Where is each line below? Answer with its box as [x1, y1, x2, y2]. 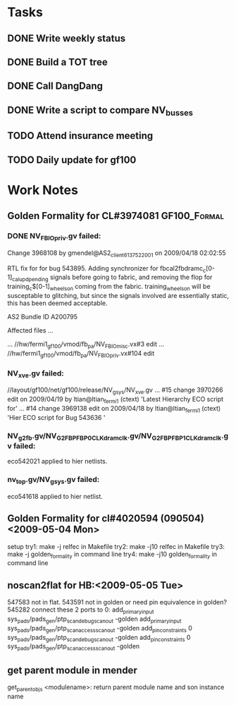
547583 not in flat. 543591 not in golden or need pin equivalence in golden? [7, 598, 228, 607]
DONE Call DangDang [7, 80, 104, 92]
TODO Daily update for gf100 [7, 154, 137, 166]
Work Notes [7, 182, 79, 198]
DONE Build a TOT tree [7, 56, 108, 68]
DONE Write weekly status [7, 32, 126, 44]
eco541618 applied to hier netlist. [7, 492, 104, 500]
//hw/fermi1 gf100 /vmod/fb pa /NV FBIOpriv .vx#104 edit [7, 349, 155, 359]
